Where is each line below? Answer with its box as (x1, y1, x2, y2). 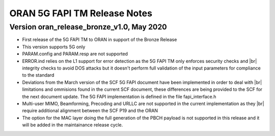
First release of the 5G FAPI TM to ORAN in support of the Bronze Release (22, 37, 177, 43)
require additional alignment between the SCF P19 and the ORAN (22, 108, 158, 114)
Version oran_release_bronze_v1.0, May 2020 (9, 22, 168, 31)
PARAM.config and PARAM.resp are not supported (22, 51, 128, 57)
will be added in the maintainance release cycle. (22, 122, 123, 128)
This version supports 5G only (22, 44, 86, 50)
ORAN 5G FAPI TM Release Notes (9, 8, 153, 19)
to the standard (22, 72, 54, 78)
